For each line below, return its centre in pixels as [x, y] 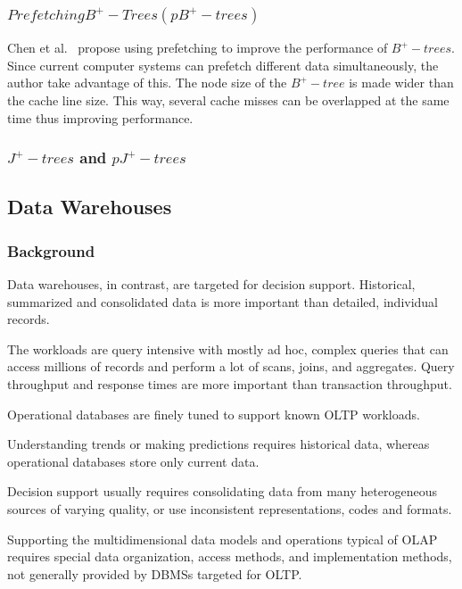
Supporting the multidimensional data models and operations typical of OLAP [223, 539]
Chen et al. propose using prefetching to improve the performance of [198, 48]
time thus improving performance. [100, 117]
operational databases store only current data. [133, 461]
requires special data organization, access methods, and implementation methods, [230, 556]
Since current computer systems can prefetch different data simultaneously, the [223, 65]
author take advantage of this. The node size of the [147, 83]
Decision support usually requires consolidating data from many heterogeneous [222, 491]
